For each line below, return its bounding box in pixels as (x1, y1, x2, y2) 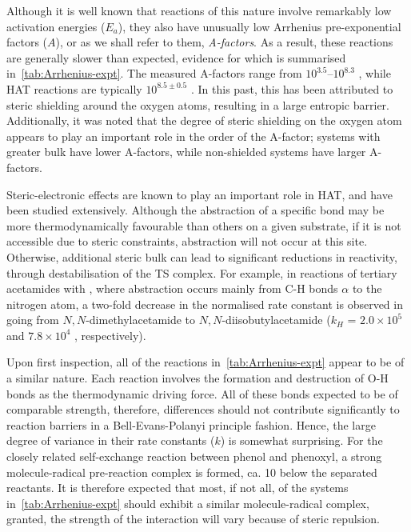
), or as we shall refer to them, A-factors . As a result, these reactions (55, 34, 393, 50)
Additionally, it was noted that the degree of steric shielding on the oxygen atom (6, 112, 402, 129)
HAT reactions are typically (6, 80, 142, 97)
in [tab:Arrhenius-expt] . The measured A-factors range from (6, 65, 302, 82)
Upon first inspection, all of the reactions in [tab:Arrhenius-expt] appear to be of (6, 354, 405, 370)
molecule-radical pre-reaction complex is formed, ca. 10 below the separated (6, 463, 377, 480)
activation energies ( (6, 18, 106, 34)
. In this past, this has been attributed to (190, 80, 393, 97)
